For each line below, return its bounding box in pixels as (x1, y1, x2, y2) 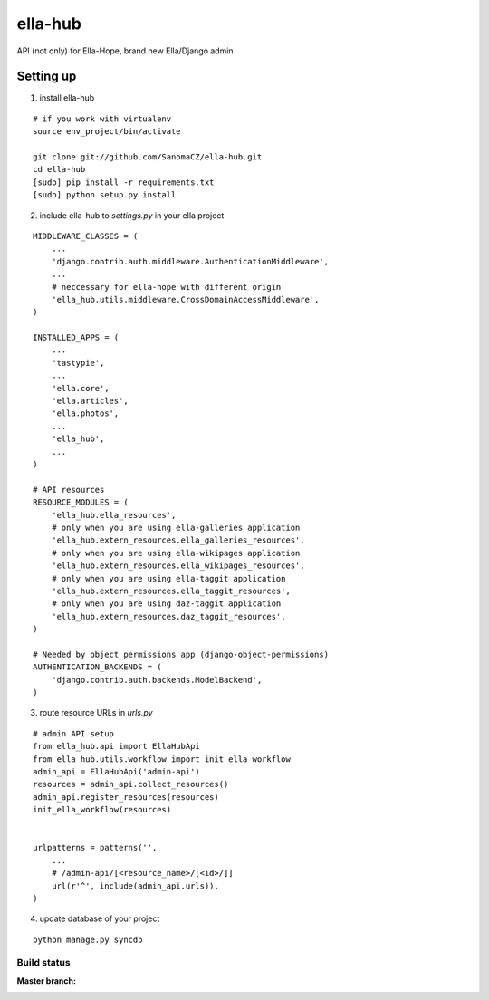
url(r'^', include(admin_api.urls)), (51, 880, 219, 891)
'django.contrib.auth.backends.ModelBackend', (51, 675, 263, 685)
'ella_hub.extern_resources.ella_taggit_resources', (51, 585, 292, 596)
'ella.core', (51, 383, 110, 393)
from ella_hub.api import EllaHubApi (33, 741, 201, 752)
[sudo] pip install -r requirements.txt (33, 177, 215, 187)
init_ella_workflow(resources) (33, 804, 172, 815)
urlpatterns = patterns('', (33, 842, 158, 853)
